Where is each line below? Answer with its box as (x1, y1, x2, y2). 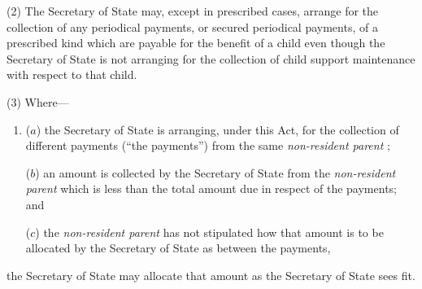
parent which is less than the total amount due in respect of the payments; (25, 180, 397, 197)
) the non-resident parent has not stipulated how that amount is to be (35, 223, 384, 240)
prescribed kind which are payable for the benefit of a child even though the (7, 34, 385, 51)
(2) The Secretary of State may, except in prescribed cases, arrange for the (7, 2, 379, 19)
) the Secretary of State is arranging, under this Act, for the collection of (36, 120, 399, 138)
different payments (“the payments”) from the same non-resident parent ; (25, 137, 390, 154)
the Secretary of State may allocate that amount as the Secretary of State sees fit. (7, 266, 415, 283)
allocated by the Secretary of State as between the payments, (25, 239, 331, 256)
